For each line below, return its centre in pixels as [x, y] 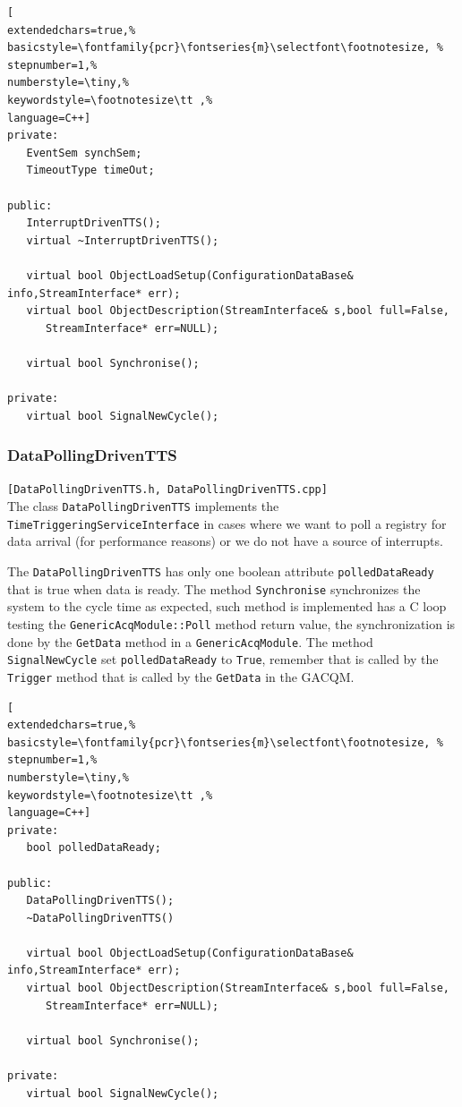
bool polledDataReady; [94, 848]
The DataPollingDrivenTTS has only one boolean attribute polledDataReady [221, 571]
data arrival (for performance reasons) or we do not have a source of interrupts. [225, 541]
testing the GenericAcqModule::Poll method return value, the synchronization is [231, 623]
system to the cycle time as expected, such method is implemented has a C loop [227, 606]
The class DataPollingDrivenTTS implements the [143, 506]
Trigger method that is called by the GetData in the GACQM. [181, 676]
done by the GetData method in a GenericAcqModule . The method [190, 641]
